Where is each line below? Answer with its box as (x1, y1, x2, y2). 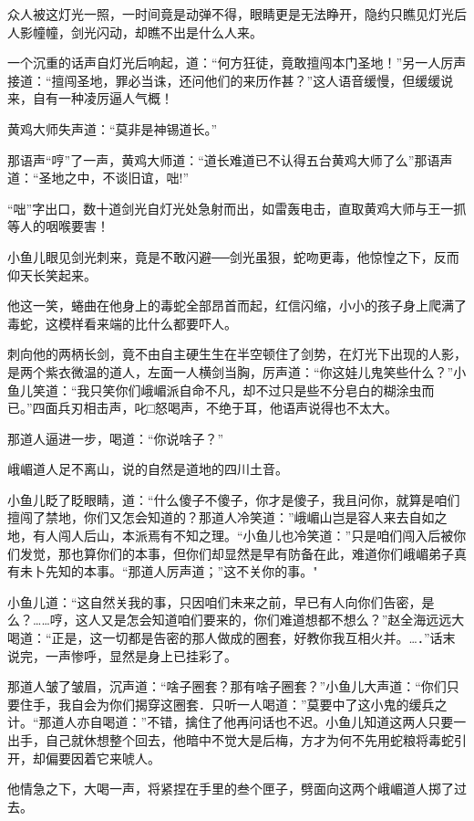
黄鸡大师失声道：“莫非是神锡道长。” (7, 119, 218, 138)
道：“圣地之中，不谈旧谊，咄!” (7, 168, 190, 187)
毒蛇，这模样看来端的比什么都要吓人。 (7, 313, 237, 332)
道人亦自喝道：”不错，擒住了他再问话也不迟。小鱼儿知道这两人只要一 (51, 712, 467, 732)
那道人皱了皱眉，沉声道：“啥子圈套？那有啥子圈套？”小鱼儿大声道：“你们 (7, 677, 447, 696)
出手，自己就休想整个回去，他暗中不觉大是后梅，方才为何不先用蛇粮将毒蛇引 (7, 731, 467, 749)
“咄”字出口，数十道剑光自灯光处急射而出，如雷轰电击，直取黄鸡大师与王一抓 (7, 198, 467, 217)
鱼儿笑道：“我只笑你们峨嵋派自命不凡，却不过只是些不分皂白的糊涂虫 (7, 380, 422, 399)
